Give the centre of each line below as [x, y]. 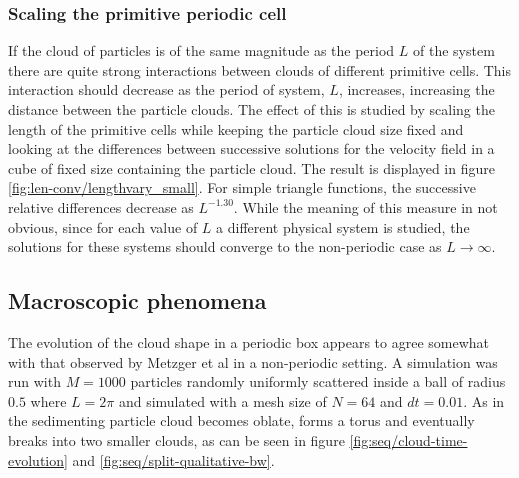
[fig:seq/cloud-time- [408, 439]
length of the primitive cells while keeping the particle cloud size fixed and [236, 128]
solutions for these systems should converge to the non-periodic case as [225, 246]
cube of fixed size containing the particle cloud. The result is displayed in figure [251, 167]
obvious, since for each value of [103, 226]
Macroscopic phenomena [137, 300]
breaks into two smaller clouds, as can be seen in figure [176, 439]
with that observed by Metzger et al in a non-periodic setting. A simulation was [253, 361]
